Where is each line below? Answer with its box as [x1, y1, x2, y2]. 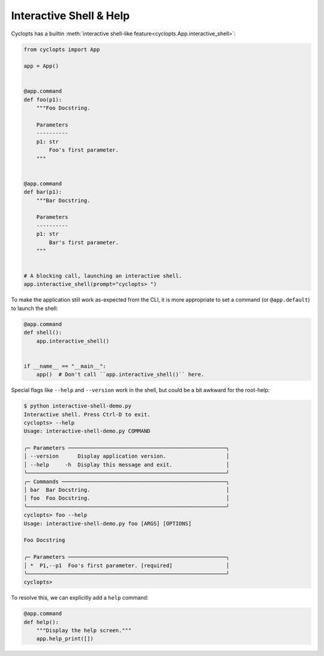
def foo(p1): [23, 96, 62, 103]
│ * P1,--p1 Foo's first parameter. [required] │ [23, 562, 230, 569]
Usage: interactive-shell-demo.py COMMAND [23, 428, 151, 435]
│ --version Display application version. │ [23, 453, 230, 460]
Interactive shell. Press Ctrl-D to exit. [23, 411, 151, 418]
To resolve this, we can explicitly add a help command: [11, 594, 149, 601]
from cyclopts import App [23, 46, 100, 53]
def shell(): [23, 329, 62, 336]
